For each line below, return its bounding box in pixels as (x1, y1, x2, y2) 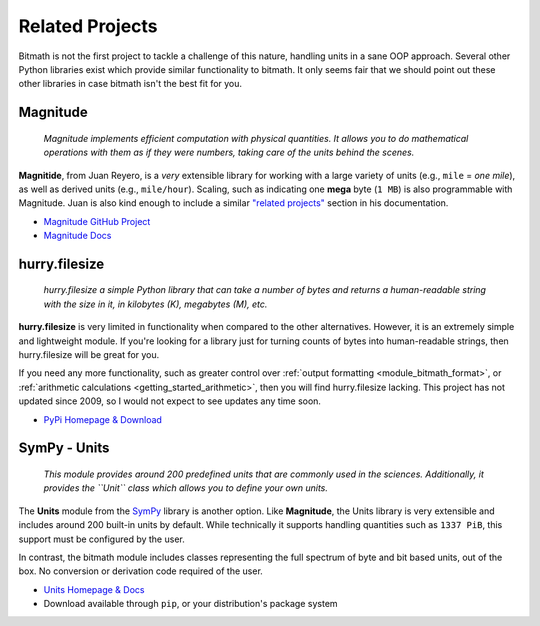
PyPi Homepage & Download (43, 413, 162, 425)
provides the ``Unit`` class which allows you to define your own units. (43, 482, 329, 494)
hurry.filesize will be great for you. (18, 349, 160, 361)
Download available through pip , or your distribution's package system (43, 598, 339, 610)
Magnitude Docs (43, 230, 112, 242)
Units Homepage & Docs (43, 583, 145, 595)
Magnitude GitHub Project (43, 215, 151, 227)
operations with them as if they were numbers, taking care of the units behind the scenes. (43, 146, 415, 159)
